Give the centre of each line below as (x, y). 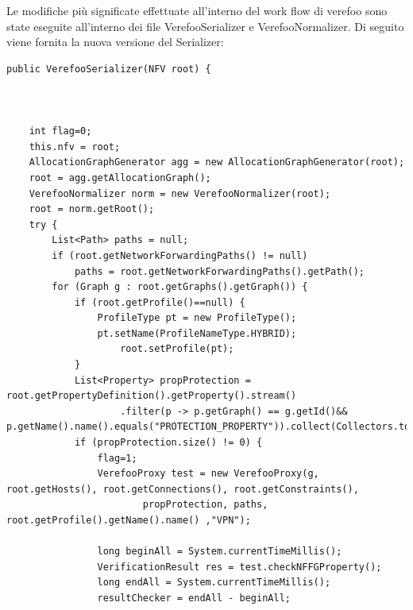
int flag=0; (60, 131)
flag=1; (117, 458)
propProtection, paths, (205, 505)
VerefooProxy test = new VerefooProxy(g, (208, 474)
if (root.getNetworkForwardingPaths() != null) (180, 255)
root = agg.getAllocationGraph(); (120, 178)
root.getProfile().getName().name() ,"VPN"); (129, 520)
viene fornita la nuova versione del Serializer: (115, 42)
